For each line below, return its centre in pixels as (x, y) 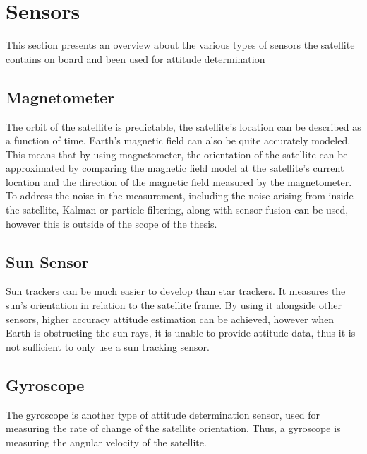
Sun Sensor (47, 261)
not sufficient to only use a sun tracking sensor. (108, 346)
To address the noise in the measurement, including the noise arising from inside (180, 196)
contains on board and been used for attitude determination (136, 58)
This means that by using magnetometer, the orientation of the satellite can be (177, 154)
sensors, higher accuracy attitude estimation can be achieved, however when (170, 319)
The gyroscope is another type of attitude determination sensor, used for (163, 414)
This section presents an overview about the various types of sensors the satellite (180, 45)
